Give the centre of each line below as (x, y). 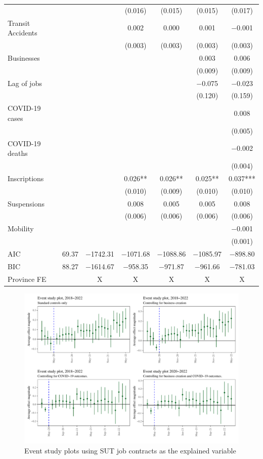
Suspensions (26, 203)
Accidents (23, 33)
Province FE (27, 279)
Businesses (24, 57)
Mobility (21, 228)
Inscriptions (26, 178)
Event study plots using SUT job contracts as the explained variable (130, 450)
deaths (18, 153)
